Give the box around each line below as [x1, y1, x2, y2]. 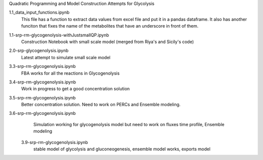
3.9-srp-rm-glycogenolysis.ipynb [21, 139, 88, 145]
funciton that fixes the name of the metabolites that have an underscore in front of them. [21, 23, 199, 29]
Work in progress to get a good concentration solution [21, 86, 130, 92]
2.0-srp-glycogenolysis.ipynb [9, 48, 69, 53]
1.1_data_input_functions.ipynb [9, 10, 70, 16]
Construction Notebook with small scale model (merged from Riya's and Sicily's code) [21, 39, 194, 45]
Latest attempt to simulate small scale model [21, 54, 111, 60]
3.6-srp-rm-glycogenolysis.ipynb [9, 111, 76, 116]
